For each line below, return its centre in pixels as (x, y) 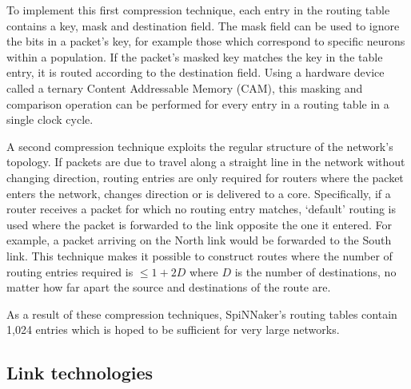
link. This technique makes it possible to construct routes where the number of (200, 255)
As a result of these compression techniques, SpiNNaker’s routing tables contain (202, 314)
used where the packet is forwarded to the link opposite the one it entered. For (200, 224)
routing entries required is (70, 271)
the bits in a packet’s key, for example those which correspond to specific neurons (206, 41)
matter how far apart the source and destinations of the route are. (169, 287)
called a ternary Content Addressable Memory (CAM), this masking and (185, 87)
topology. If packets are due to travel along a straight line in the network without (206, 162)
